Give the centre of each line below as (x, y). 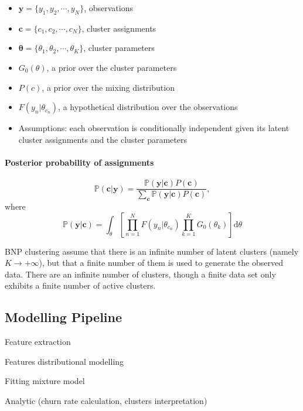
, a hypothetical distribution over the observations (148, 107)
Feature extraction (38, 342)
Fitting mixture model (45, 381)
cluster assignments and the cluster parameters (103, 139)
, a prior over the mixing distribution (108, 87)
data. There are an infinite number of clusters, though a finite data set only (140, 274)
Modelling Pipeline (64, 317)
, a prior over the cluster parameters (112, 67)
